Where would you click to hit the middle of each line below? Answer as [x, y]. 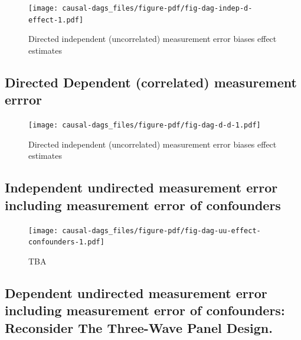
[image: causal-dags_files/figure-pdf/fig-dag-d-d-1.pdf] [145, 125]
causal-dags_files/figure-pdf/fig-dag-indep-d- [157, 8]
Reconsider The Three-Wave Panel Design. [139, 327]
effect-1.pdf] [56, 20]
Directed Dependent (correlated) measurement [151, 82]
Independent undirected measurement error [141, 187]
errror [23, 99]
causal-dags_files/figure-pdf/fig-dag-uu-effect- [161, 231]
